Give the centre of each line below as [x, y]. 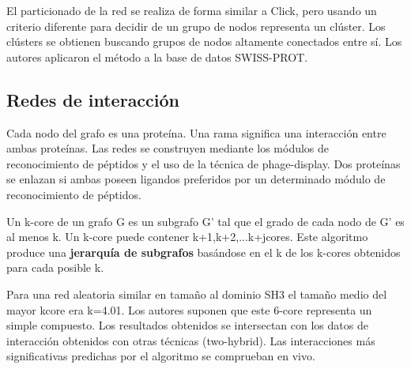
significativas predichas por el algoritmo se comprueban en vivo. [161, 356]
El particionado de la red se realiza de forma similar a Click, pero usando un [192, 10]
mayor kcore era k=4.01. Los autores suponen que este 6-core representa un [189, 309]
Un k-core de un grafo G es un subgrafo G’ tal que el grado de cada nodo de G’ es [205, 221]
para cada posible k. [55, 267]
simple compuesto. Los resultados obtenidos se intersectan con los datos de [187, 325]
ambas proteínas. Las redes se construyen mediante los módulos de [168, 148]
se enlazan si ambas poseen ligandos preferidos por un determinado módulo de [196, 179]
